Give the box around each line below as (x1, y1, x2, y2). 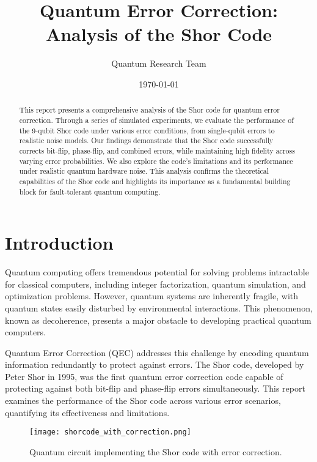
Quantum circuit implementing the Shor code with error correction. (29, 445, 282, 458)
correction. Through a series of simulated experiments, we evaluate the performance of (19, 114, 294, 125)
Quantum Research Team (111, 57, 206, 70)
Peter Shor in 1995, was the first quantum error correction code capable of (5, 370, 283, 382)
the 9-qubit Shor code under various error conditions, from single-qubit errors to (19, 125, 275, 135)
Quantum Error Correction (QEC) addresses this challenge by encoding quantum (5, 346, 309, 359)
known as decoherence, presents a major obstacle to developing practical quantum (5, 313, 312, 326)
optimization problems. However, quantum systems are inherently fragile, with (5, 289, 299, 302)
